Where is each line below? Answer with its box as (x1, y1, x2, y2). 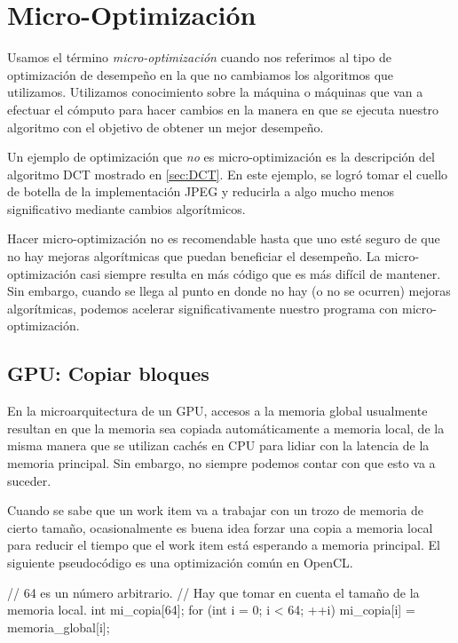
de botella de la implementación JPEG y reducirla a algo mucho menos (7, 182, 394, 201)
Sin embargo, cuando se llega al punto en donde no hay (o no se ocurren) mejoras (7, 282, 451, 300)
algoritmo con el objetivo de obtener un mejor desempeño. (7, 117, 324, 136)
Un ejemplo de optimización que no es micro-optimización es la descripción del (7, 147, 435, 166)
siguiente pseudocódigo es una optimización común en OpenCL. (7, 552, 353, 571)
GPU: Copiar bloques (7, 360, 209, 387)
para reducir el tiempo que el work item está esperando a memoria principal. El (7, 536, 440, 554)
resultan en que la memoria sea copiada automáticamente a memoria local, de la (7, 418, 445, 437)
